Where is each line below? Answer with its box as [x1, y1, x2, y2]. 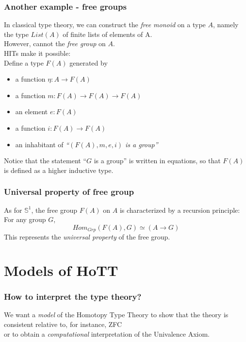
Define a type [4, 57, 44, 68]
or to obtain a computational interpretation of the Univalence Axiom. [4, 328, 210, 339]
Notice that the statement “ [4, 155, 86, 166]
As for [4, 205, 22, 215]
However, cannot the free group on [4, 38, 106, 49]
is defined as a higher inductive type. [4, 165, 114, 175]
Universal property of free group [4, 186, 134, 198]
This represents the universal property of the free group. [4, 232, 170, 242]
